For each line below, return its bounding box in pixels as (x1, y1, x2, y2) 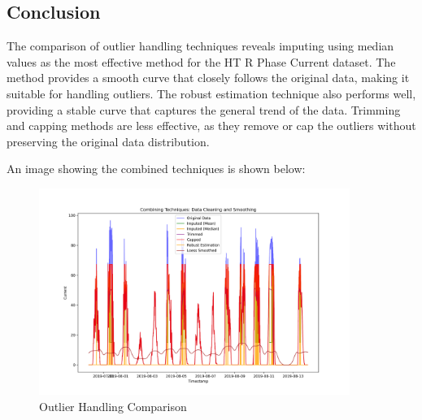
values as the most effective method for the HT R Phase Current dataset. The (7, 53, 396, 70)
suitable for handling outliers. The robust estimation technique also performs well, (7, 84, 416, 102)
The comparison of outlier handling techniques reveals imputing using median (7, 37, 394, 54)
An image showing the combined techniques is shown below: (7, 160, 306, 177)
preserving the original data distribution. (7, 132, 210, 149)
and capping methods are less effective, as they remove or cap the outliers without (7, 117, 416, 134)
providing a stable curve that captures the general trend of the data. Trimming (7, 101, 401, 118)
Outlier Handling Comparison (39, 397, 187, 414)
